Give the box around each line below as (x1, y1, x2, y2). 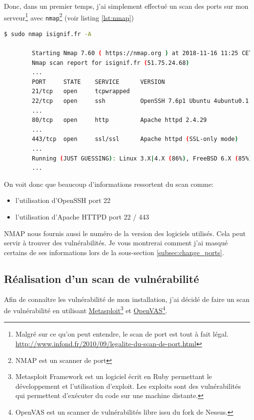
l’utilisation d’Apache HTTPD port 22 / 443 (15, 212, 149, 221)
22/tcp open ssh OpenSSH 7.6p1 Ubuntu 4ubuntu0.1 (32, 98, 249, 105)
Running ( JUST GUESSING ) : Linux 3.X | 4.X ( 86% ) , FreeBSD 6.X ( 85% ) (32, 155, 253, 162)
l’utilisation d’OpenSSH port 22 (15, 195, 111, 205)
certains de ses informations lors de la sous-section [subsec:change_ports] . (4, 247, 224, 257)
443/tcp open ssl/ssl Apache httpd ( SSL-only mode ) (32, 136, 238, 143)
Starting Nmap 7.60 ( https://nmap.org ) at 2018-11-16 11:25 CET (32, 50, 253, 57)
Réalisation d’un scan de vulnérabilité (4, 271, 199, 286)
